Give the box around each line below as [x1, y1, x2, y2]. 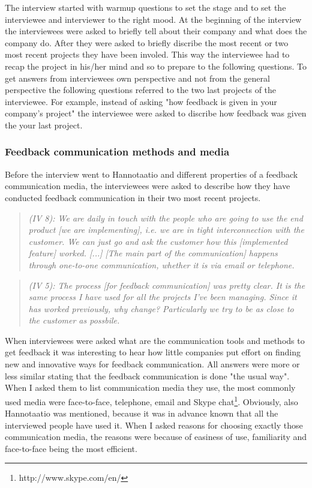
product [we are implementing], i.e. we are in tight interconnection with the [28, 223, 304, 236]
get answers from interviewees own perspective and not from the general [5, 71, 270, 84]
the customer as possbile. [28, 314, 120, 327]
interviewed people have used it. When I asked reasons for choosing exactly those [5, 418, 303, 431]
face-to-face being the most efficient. [5, 442, 137, 454]
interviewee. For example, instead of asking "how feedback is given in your [5, 95, 277, 107]
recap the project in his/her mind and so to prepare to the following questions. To [5, 59, 307, 72]
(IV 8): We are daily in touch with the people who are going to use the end [28, 211, 303, 224]
